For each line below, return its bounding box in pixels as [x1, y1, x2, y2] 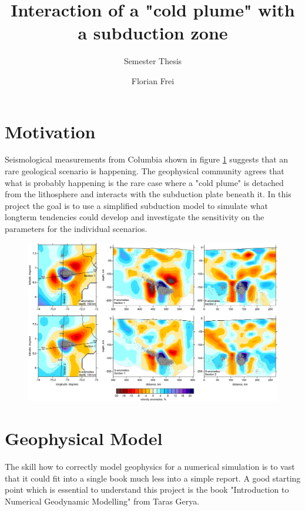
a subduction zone [78, 21, 228, 45]
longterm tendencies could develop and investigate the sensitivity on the [5, 211, 264, 223]
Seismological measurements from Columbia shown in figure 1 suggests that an [5, 153, 289, 165]
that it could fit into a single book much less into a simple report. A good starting [5, 472, 301, 484]
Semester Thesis [123, 55, 182, 67]
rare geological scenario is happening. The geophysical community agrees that [5, 165, 284, 177]
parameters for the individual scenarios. [5, 223, 148, 234]
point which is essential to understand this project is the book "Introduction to [5, 483, 289, 496]
